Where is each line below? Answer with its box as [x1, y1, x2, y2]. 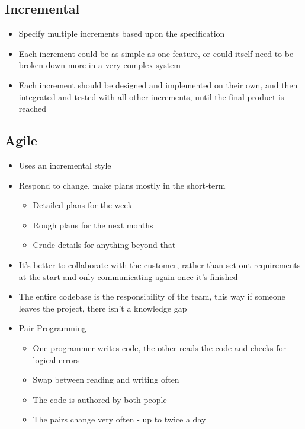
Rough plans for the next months [33, 218, 153, 231]
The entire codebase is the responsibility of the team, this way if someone [18, 290, 285, 303]
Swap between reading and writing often [33, 373, 179, 386]
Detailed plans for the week [33, 199, 133, 211]
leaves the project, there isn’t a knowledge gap [18, 301, 187, 314]
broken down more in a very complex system [18, 59, 181, 71]
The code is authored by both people [33, 393, 167, 405]
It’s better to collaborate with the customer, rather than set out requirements [18, 258, 301, 271]
